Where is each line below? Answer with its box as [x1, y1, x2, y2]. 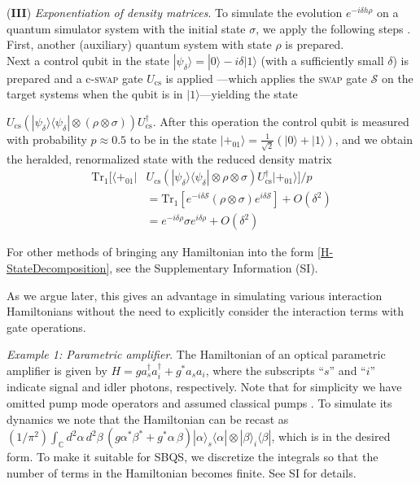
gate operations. [7, 318, 86, 335]
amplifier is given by [7, 361, 107, 378]
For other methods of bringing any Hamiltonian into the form [7, 243, 314, 260]
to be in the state [129, 130, 217, 147]
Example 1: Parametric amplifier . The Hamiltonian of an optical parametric [7, 346, 386, 363]
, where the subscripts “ [205, 361, 325, 378]
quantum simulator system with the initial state [7, 20, 246, 37]
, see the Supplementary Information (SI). [109, 259, 318, 276]
